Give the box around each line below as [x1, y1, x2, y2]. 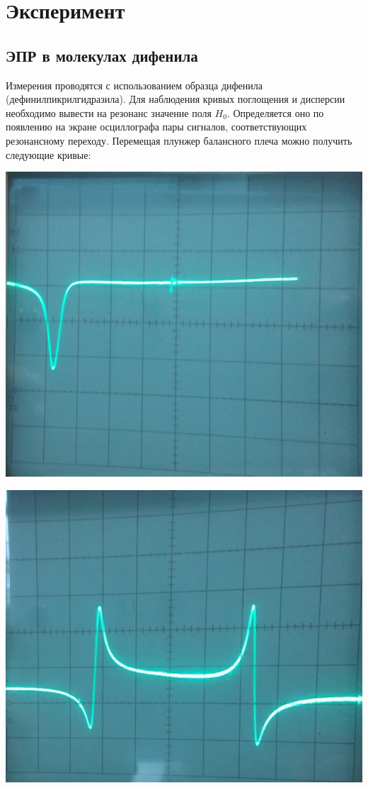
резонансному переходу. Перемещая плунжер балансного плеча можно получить [6, 133, 352, 148]
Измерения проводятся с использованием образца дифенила [6, 77, 263, 92]
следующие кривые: [6, 147, 91, 162]
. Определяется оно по [226, 105, 324, 120]
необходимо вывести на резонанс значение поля [6, 105, 212, 120]
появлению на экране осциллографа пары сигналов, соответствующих [6, 119, 307, 134]
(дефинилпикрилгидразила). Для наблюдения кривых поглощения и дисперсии [6, 91, 345, 106]
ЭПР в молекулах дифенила [6, 44, 198, 66]
